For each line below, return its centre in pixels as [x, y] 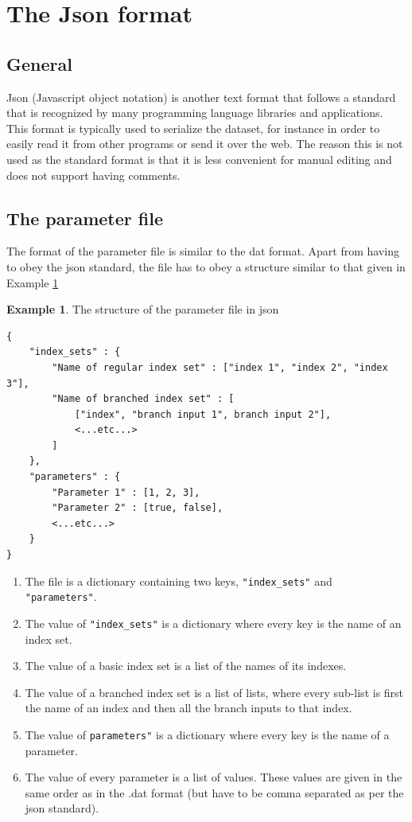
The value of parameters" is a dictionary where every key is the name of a [207, 734]
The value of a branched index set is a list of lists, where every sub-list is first [214, 692]
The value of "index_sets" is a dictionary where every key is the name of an [213, 623]
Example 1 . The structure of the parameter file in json [143, 309]
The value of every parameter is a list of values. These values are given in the [214, 777]
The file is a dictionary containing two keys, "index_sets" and [179, 580]
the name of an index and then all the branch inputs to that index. [189, 708]
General [39, 63]
